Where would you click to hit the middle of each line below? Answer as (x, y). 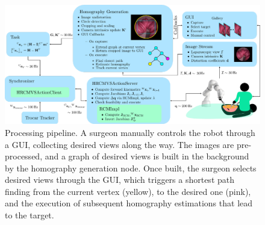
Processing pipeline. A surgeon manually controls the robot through (130, 132)
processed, (24, 156)
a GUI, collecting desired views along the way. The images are (120, 144)
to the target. (30, 215)
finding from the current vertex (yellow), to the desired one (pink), (128, 191)
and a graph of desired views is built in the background (147, 156)
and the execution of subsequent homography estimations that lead (129, 203)
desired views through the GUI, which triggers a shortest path (120, 180)
